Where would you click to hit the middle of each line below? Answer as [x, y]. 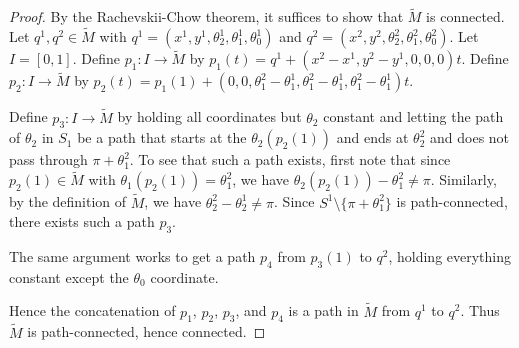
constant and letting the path [413, 116]
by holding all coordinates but [209, 116]
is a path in [323, 310]
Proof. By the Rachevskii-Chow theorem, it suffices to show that [206, 16]
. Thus [480, 310]
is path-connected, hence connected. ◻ [146, 331]
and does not [470, 137]
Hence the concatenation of [92, 310]
